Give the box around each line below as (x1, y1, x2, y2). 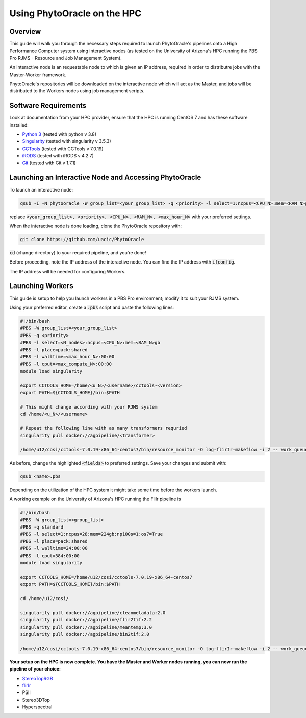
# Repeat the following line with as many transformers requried (20, 425, 187, 431)
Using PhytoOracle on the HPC (9, 8, 142, 19)
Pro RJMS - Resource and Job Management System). (9, 55, 122, 61)
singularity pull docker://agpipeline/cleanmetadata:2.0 (20, 610, 166, 615)
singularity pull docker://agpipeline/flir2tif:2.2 (20, 617, 152, 623)
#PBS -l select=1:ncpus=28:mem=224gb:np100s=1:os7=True (20, 531, 163, 537)
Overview (9, 27, 41, 36)
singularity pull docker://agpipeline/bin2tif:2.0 (20, 631, 150, 637)
